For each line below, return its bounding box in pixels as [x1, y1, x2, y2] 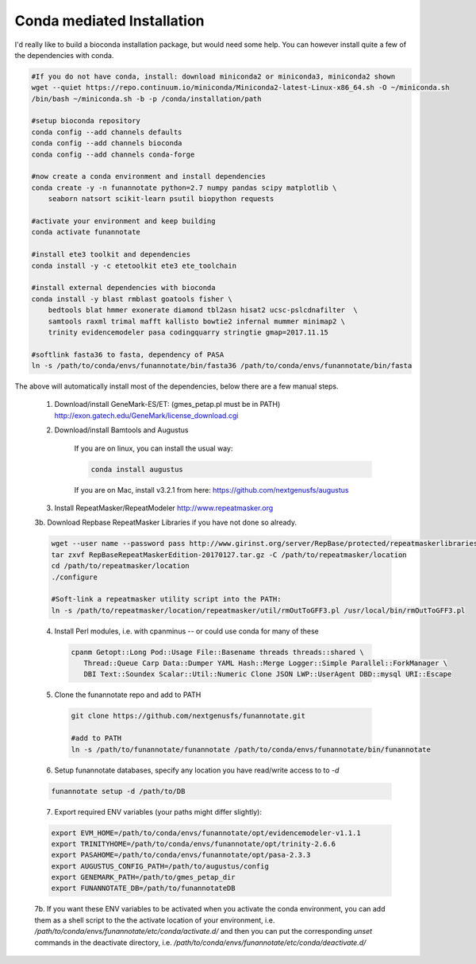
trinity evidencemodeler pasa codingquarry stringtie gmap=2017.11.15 [48, 327, 329, 337]
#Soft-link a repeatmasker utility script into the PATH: [51, 594, 282, 604]
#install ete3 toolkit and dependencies [31, 250, 190, 259]
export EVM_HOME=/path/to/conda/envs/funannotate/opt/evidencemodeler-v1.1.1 [51, 828, 361, 838]
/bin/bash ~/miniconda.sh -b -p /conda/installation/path [31, 94, 262, 103]
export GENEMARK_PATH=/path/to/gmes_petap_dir [51, 873, 236, 882]
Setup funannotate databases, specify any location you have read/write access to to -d [54, 765, 340, 775]
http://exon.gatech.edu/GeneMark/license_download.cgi [54, 410, 239, 420]
